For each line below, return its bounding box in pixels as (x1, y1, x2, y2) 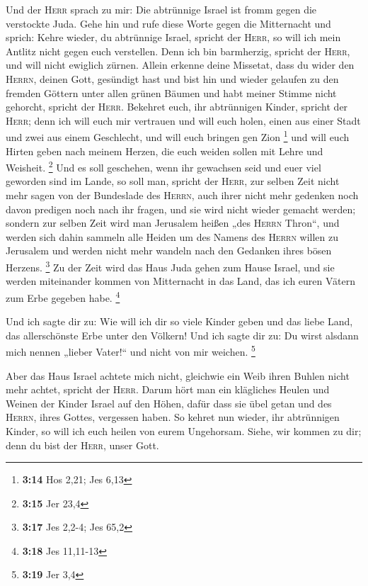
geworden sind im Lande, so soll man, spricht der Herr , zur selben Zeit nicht (6, 174, 340, 188)
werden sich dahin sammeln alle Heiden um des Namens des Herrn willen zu (6, 229, 339, 244)
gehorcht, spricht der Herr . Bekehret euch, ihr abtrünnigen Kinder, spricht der (6, 99, 348, 114)
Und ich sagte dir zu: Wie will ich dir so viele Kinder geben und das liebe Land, (6, 314, 353, 329)
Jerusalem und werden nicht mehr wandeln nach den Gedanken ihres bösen (6, 243, 332, 258)
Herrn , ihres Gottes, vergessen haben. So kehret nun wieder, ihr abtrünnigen (6, 410, 340, 424)
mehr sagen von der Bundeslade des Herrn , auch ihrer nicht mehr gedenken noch (6, 188, 359, 203)
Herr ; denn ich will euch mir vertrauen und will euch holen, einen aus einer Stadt (6, 113, 361, 128)
